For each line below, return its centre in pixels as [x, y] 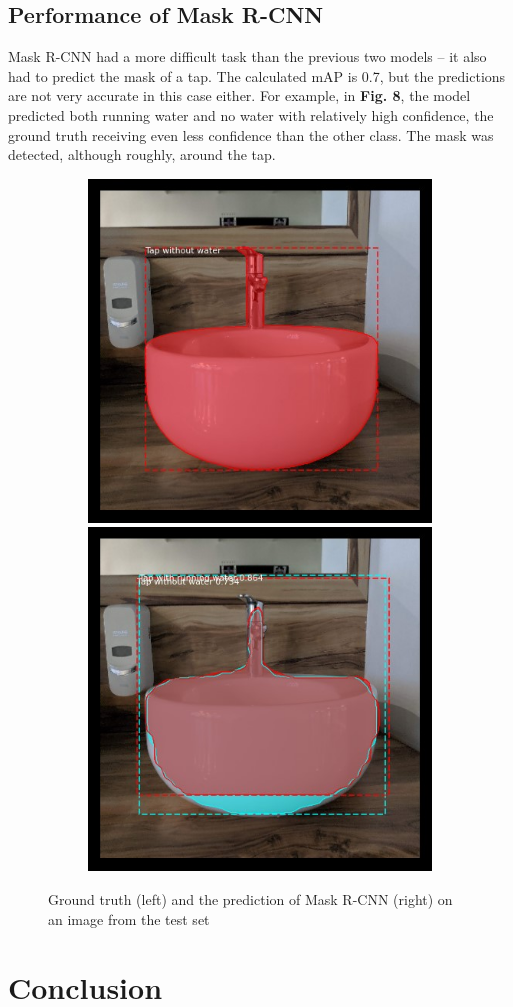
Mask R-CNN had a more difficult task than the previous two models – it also [247, 56]
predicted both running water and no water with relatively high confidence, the [251, 114]
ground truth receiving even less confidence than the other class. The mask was [251, 134]
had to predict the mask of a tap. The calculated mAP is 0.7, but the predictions [257, 75]
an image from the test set [129, 918]
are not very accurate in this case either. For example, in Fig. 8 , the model [239, 95]
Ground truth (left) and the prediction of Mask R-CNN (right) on [250, 898]
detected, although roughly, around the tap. [142, 154]
